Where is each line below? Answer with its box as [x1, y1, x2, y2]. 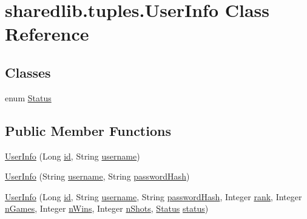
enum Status [5, 91, 52, 104]
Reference [5, 21, 89, 46]
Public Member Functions [5, 121, 171, 140]
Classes [5, 62, 51, 81]
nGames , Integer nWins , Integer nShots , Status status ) [5, 202, 209, 215]
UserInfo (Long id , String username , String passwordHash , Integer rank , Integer [5, 190, 302, 203]
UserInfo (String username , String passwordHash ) [5, 170, 190, 183]
